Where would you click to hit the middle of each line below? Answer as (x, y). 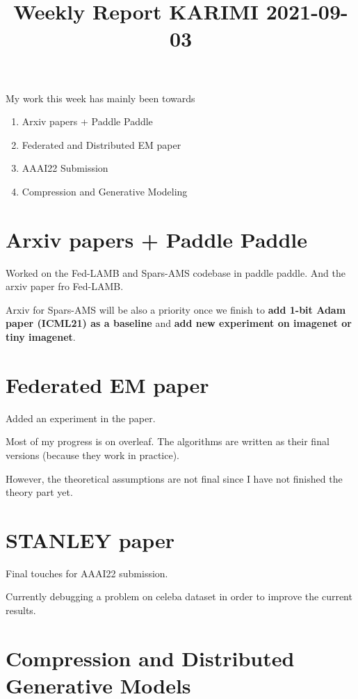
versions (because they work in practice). (92, 455)
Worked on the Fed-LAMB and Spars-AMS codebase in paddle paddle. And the (176, 272)
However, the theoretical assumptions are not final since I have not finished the (174, 478)
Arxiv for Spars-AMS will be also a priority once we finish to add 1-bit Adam (176, 309)
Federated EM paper (107, 384)
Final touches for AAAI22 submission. (87, 573)
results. (21, 610)
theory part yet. (39, 492)
